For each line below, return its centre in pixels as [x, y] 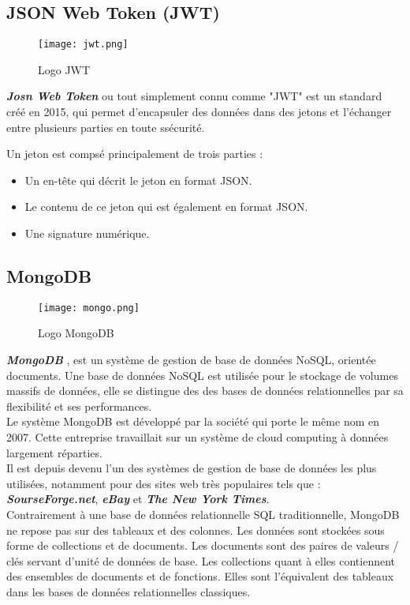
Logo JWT [64, 69]
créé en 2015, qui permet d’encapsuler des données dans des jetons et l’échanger [199, 112]
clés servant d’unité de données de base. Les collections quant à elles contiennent [201, 560]
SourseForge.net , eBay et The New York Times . [138, 499]
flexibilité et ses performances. [79, 406]
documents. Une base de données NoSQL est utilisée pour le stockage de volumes [202, 375]
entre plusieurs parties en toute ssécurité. [106, 127]
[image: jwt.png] [83, 45]
